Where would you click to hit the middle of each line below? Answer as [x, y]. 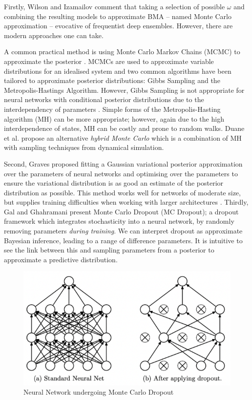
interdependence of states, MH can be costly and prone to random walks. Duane [124, 128]
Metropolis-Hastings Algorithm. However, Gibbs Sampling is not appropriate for [124, 90]
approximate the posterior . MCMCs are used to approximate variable [109, 61]
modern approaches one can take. [54, 35]
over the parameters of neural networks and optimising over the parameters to [121, 173]
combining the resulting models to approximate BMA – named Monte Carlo [118, 16]
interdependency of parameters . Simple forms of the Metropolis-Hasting [112, 109]
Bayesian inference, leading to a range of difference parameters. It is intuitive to [123, 240]
